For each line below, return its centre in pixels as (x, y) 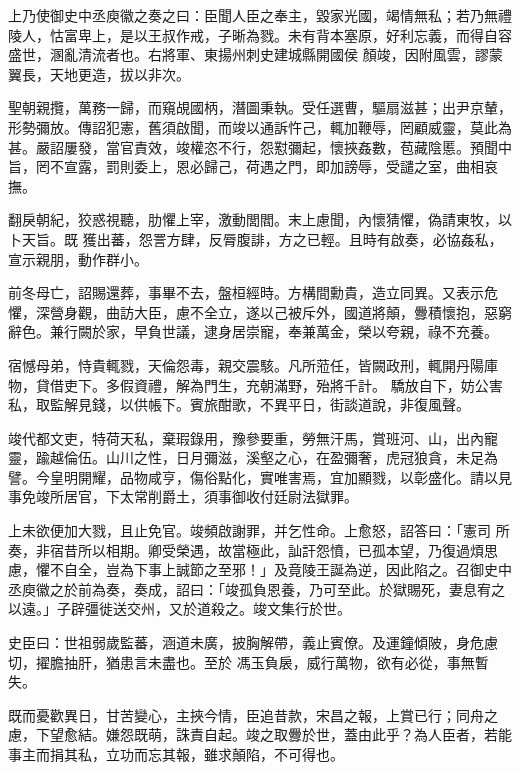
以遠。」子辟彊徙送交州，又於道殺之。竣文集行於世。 (179, 608)
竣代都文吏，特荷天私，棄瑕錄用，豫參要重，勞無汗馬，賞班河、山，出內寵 (253, 437)
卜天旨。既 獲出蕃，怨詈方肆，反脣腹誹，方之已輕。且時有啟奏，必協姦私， (255, 238)
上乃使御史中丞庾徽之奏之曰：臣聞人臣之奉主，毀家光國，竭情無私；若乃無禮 (260, 15)
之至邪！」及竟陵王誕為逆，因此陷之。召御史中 (357, 569)
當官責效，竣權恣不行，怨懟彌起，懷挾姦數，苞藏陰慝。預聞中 (308, 146)
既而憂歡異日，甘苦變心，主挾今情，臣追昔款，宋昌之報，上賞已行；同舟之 (253, 714)
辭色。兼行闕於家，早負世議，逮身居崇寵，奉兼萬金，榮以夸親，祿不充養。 (253, 331)
